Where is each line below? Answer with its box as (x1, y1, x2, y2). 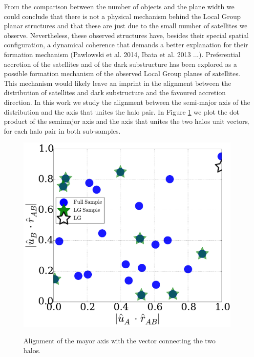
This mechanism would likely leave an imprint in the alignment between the (4, 78, 231, 88)
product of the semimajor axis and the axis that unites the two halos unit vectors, (4, 116, 250, 126)
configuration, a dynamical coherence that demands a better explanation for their (4, 40, 248, 50)
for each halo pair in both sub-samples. (4, 125, 121, 136)
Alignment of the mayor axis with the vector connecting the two (23, 335, 216, 345)
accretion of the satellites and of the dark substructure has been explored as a (4, 59, 237, 69)
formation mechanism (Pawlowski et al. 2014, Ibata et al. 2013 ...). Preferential (4, 49, 241, 59)
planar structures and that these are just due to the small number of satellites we (4, 20, 248, 31)
